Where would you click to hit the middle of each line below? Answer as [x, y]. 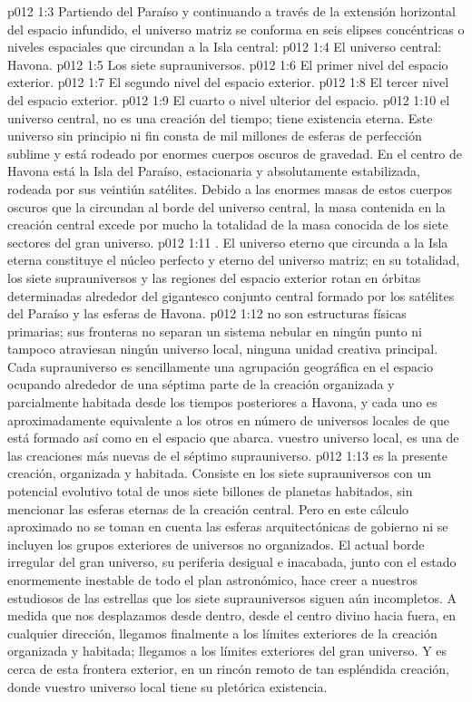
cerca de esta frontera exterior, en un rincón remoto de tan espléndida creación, [228, 668]
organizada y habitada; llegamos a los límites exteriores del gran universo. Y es [227, 651]
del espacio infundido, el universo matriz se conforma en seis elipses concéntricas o [236, 29]
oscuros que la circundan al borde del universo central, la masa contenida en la [226, 206]
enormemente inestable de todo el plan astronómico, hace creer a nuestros [212, 580]
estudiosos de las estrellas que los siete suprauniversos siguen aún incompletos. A [232, 597]
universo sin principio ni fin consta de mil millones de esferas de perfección [215, 136]
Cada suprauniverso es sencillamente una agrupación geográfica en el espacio [221, 366]
